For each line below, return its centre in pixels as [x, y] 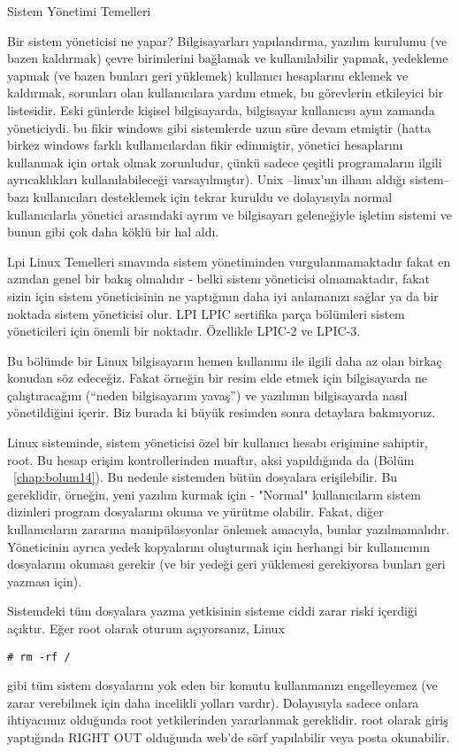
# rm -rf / [39, 657]
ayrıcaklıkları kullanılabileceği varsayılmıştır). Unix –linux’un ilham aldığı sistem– [229, 179]
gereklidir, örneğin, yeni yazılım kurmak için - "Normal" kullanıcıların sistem [214, 494]
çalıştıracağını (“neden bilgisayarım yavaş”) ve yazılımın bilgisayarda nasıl [207, 395]
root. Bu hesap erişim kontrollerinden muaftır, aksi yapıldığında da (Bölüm [211, 459]
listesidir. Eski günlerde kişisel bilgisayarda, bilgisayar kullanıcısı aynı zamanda [221, 109]
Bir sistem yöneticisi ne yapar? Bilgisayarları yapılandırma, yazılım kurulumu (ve [227, 40]
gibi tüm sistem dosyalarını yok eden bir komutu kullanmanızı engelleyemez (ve [222, 685]
